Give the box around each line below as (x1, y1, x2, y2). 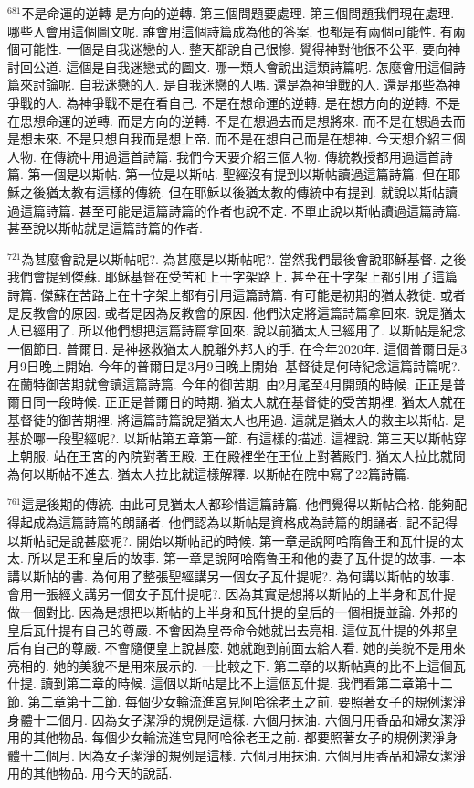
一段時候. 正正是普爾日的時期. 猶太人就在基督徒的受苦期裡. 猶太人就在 (45, 392, 466, 411)
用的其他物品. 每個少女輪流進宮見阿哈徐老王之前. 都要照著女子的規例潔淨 (7, 728, 446, 747)
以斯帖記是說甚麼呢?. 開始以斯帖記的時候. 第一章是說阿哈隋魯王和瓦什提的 (7, 530, 451, 549)
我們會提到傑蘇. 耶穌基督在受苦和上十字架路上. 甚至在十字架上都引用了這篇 (7, 267, 458, 286)
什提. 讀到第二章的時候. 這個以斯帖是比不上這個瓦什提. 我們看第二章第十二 (7, 674, 453, 693)
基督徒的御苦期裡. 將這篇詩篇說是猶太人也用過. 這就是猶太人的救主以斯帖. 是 (7, 410, 466, 430)
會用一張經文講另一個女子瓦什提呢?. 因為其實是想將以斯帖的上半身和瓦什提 (7, 584, 457, 603)
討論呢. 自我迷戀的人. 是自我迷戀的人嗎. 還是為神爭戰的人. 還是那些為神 (32, 75, 461, 94)
